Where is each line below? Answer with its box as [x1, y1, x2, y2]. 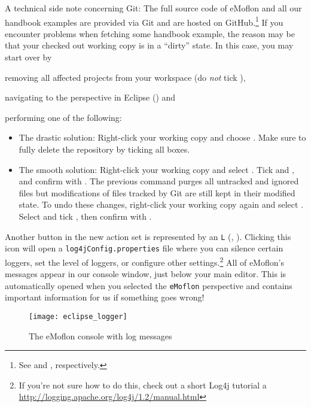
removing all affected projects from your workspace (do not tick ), [5, 71, 246, 83]
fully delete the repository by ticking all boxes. [19, 143, 190, 155]
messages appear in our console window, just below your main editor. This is [5, 268, 286, 280]
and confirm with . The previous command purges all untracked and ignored [19, 175, 299, 187]
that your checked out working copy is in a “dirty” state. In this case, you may [5, 39, 294, 51]
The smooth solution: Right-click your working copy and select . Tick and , [19, 163, 294, 175]
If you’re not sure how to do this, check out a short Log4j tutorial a [19, 378, 267, 391]
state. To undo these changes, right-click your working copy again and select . [19, 198, 304, 211]
